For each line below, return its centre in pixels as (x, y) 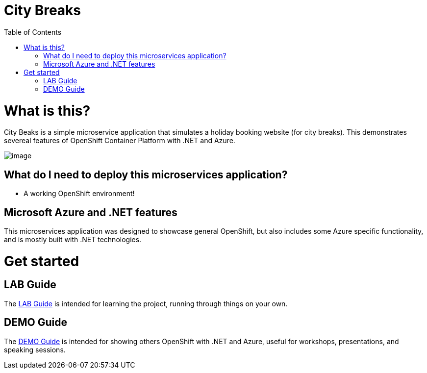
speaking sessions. (35, 349)
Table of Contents (33, 32)
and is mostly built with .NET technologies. (73, 239)
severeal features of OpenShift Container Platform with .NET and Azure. (120, 141)
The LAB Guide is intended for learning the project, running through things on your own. (146, 303)
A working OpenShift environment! (79, 194)
